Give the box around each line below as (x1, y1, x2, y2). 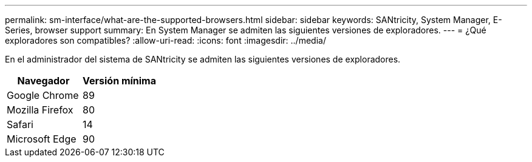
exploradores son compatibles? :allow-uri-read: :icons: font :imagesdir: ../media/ (5, 35, 326, 46)
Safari (7, 118, 33, 130)
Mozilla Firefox (7, 104, 73, 116)
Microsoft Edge (7, 133, 77, 145)
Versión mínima (83, 75, 156, 87)
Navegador (17, 75, 70, 87)
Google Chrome (7, 89, 79, 101)
